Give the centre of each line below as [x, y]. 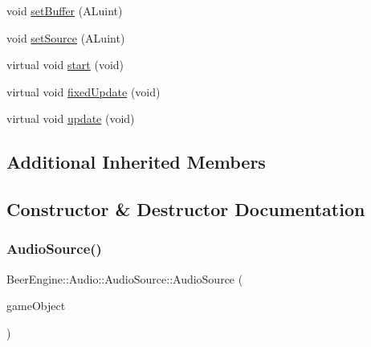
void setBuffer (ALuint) [65, 10]
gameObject [36, 306]
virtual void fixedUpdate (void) [84, 91]
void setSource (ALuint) [66, 37]
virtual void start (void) [65, 65]
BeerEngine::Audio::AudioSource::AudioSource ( [125, 278]
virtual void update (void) [71, 118]
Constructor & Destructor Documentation [186, 209]
